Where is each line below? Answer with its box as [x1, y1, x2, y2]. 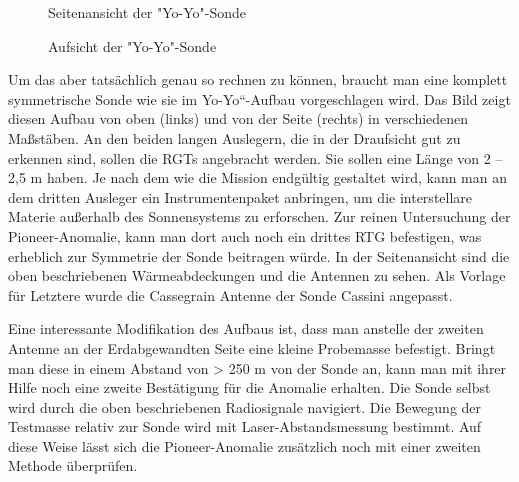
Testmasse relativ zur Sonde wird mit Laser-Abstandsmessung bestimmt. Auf [8, 416, 482, 437]
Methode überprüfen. [8, 455, 138, 476]
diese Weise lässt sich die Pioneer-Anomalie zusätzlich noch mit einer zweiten [8, 435, 481, 456]
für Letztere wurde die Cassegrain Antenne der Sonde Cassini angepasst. [8, 284, 453, 305]
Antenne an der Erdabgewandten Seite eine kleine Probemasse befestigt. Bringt [8, 337, 496, 358]
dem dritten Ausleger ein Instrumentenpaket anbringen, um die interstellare [8, 186, 473, 207]
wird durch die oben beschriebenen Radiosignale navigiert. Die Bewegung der [8, 396, 482, 417]
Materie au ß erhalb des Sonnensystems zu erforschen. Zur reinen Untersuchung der [8, 206, 511, 227]
